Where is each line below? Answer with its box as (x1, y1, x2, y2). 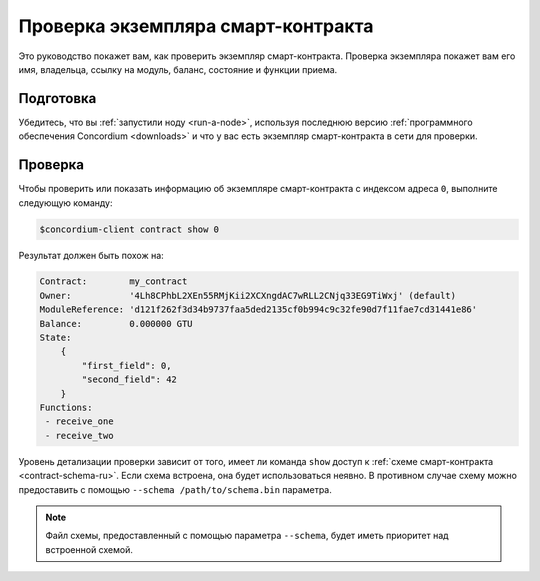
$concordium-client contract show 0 (39, 223, 220, 235)
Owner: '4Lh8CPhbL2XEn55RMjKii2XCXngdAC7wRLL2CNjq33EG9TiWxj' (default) (39, 290, 457, 301)
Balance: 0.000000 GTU (39, 318, 194, 329)
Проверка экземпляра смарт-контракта (18, 15, 374, 37)
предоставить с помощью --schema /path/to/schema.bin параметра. (18, 483, 332, 495)
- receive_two (45, 430, 114, 441)
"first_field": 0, (81, 360, 172, 371)
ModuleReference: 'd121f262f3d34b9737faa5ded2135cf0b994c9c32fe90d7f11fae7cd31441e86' (39, 304, 478, 315)
